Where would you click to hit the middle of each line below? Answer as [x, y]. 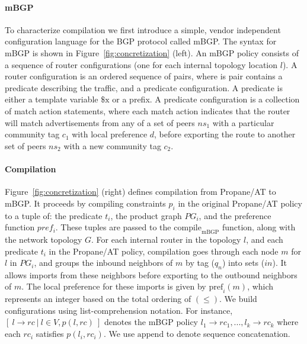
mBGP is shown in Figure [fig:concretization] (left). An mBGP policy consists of [152, 52]
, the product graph [146, 215]
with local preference [110, 134]
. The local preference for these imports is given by [114, 286]
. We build [238, 299]
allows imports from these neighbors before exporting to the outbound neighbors [151, 274]
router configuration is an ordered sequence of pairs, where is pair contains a [144, 76]
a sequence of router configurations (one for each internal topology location [141, 64]
